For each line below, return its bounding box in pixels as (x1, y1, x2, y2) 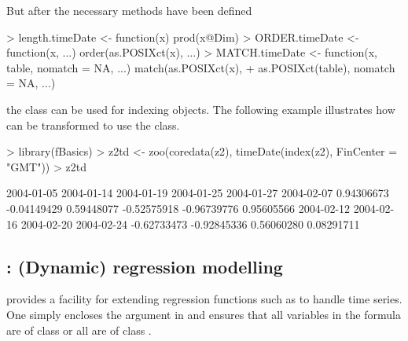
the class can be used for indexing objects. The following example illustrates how (6, 101, 395, 117)
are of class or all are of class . (6, 321, 152, 338)
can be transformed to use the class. (6, 116, 180, 133)
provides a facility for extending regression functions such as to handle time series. (6, 291, 402, 307)
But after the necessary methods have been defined (6, 2, 252, 18)
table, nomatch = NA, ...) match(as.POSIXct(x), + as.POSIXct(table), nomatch (6, 59, 395, 75)
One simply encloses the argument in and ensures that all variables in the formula (6, 306, 401, 322)
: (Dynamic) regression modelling (6, 254, 283, 278)
